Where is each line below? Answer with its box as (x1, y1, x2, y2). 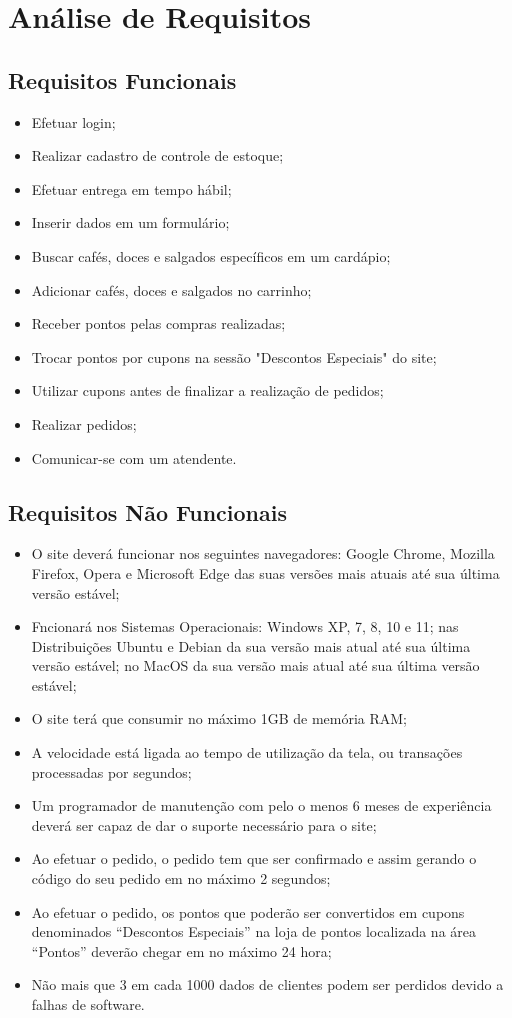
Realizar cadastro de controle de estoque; (31, 145, 284, 166)
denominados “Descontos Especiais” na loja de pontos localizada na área (31, 921, 477, 942)
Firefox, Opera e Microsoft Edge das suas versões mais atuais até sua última (31, 562, 500, 583)
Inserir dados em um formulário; (31, 212, 230, 233)
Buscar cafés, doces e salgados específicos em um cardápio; (31, 245, 391, 266)
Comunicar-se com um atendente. (31, 447, 237, 468)
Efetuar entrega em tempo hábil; (31, 178, 232, 199)
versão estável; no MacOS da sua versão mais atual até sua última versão (31, 655, 480, 676)
